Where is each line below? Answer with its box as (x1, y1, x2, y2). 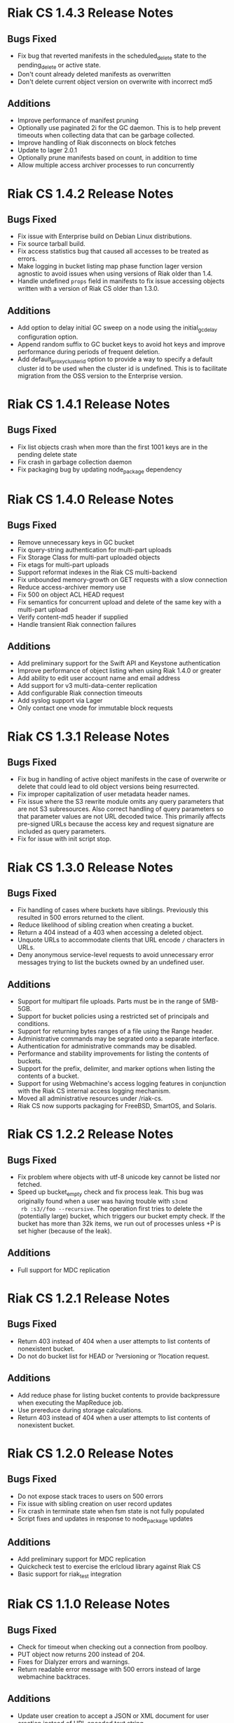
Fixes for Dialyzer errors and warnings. (17, 1658, 130, 1666)
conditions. (17, 1020, 50, 1028)
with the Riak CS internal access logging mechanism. (17, 1087, 171, 1095)
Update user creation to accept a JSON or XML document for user (17, 1711, 209, 1719)
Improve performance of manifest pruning (17, 116, 139, 124)
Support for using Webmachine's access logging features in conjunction (17, 1079, 226, 1088)
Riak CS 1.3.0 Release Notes (7, 859, 174, 876)
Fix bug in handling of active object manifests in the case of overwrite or (17, 775, 226, 784)
